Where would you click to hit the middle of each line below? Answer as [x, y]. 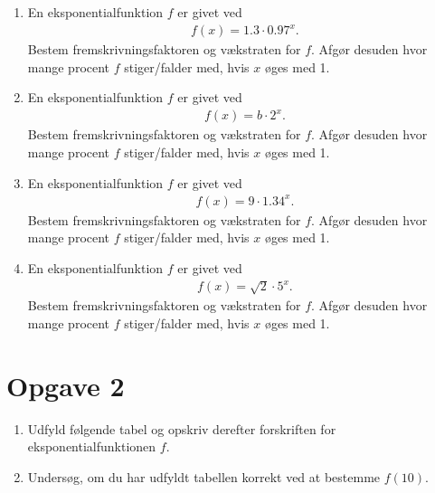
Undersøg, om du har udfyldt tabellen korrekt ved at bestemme [204, 476]
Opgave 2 [66, 385]
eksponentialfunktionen [92, 446]
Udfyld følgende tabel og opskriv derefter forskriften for [182, 428]
